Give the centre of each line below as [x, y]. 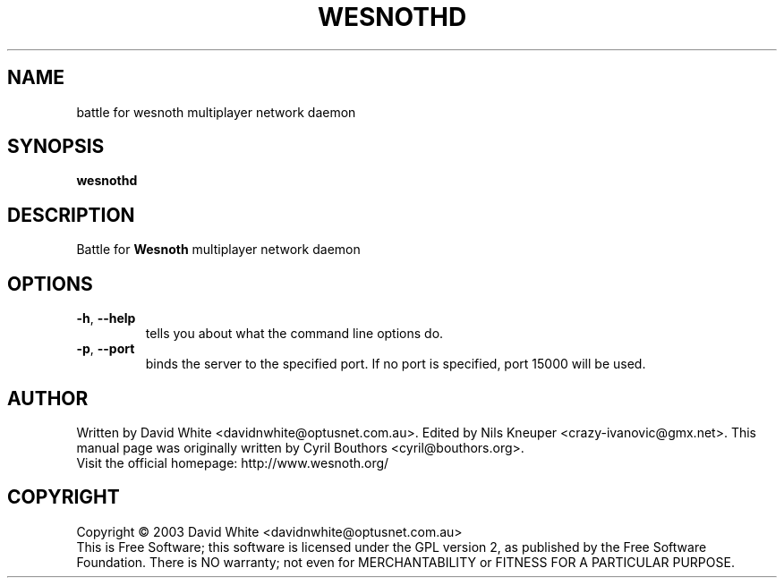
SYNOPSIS [56, 147]
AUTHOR [48, 398]
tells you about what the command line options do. [294, 334]
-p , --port [106, 349]
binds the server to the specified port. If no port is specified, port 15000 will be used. [396, 364]
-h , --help [106, 318]
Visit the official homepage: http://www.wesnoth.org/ [233, 462]
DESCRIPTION [71, 215]
